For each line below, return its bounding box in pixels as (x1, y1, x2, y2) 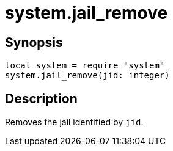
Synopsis (5, 34, 63, 50)
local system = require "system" (5, 61, 165, 71)
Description (5, 90, 78, 106)
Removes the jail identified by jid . (5, 117, 144, 128)
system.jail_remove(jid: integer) (5, 70, 170, 81)
